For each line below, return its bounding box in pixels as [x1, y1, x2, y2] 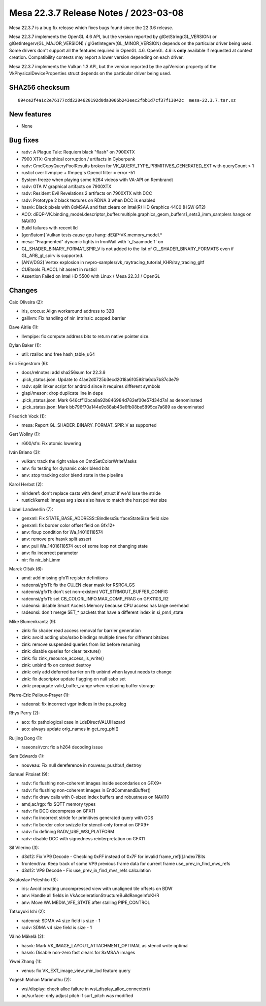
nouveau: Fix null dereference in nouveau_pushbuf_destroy [21, 762, 142, 768]
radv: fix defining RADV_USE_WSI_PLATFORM [21, 829, 114, 835]
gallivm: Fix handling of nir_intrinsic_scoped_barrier [21, 315, 126, 321]
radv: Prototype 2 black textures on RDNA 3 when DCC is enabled [21, 197, 156, 203]
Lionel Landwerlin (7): [9, 506, 54, 512]
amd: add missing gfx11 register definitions [21, 575, 108, 581]
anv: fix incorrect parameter [21, 550, 78, 556]
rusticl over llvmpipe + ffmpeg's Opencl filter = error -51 [21, 170, 135, 176]
